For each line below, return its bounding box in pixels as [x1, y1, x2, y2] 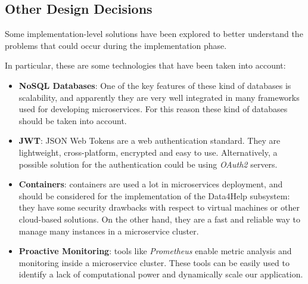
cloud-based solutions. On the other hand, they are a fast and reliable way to [18, 212, 300, 225]
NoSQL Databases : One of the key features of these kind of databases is [18, 79, 291, 91]
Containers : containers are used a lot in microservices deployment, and [18, 178, 283, 190]
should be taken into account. [18, 114, 127, 126]
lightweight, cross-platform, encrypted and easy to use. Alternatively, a [18, 146, 278, 158]
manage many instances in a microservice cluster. [18, 224, 199, 237]
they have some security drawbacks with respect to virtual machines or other [18, 201, 300, 214]
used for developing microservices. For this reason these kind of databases [18, 103, 288, 115]
